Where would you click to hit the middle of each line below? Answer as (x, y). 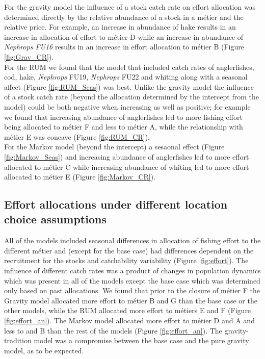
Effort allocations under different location (116, 204)
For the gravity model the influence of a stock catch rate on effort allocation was (130, 7)
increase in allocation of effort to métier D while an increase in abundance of (124, 36)
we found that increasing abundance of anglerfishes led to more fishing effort (123, 117)
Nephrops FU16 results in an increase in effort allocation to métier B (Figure (124, 47)
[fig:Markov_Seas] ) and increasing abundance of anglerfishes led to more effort (127, 156)
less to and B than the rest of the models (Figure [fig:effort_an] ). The (113, 330)
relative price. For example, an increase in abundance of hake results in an (120, 27)
